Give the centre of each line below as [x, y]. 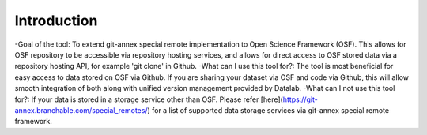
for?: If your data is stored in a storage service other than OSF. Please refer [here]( [149, 99]
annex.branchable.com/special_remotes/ [81, 110]
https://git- [300, 99]
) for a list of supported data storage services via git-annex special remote [268, 110]
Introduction [56, 21]
